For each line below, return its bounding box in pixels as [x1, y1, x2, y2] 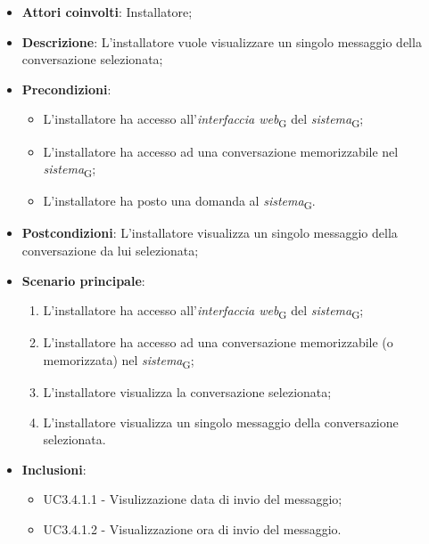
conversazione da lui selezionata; [21, 240, 199, 259]
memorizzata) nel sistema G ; [43, 350, 194, 371]
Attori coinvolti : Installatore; [21, 3, 193, 20]
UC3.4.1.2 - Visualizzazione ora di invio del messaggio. [43, 519, 342, 538]
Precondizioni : [21, 79, 111, 98]
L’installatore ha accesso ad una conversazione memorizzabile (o [43, 333, 393, 352]
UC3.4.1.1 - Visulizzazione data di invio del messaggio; [43, 490, 342, 508]
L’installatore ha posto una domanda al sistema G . [43, 191, 316, 213]
